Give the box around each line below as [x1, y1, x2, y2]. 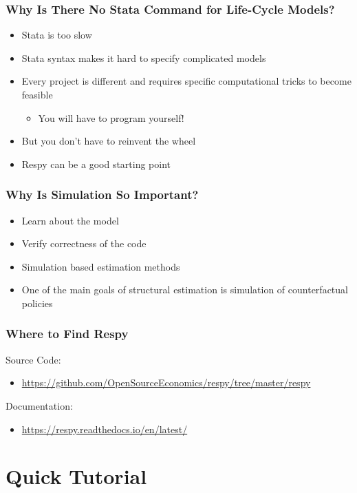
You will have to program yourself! [38, 110, 184, 125]
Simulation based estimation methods [21, 259, 180, 273]
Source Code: [6, 352, 61, 366]
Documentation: [6, 398, 73, 412]
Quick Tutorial [6, 462, 147, 490]
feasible [21, 87, 53, 101]
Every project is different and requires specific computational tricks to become [21, 74, 351, 88]
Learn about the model [21, 213, 119, 227]
